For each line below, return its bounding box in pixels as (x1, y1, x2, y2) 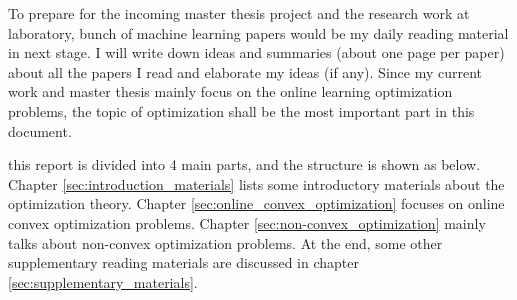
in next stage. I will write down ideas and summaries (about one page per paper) (8, 42, 505, 63)
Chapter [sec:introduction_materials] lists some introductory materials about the (8, 173, 505, 194)
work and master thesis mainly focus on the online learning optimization (8, 81, 453, 102)
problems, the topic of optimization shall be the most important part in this (8, 100, 475, 121)
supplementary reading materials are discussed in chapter (8, 252, 359, 273)
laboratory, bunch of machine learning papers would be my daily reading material (8, 22, 509, 43)
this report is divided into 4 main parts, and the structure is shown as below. (8, 154, 481, 175)
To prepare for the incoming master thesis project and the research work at (8, 3, 470, 23)
